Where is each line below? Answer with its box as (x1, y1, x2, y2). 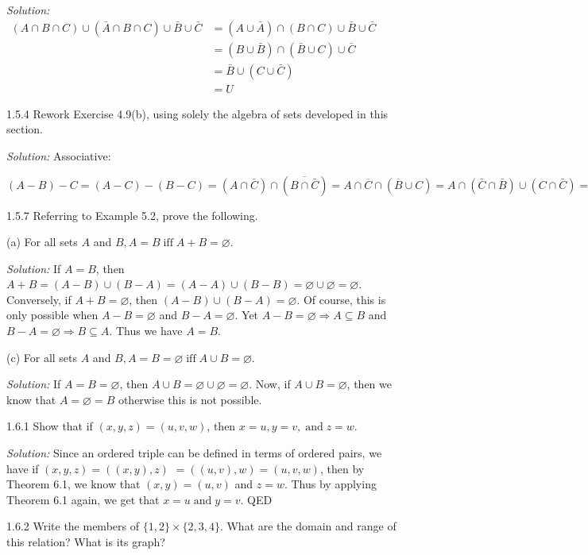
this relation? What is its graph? (6, 534, 165, 549)
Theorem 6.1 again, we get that (6, 491, 160, 507)
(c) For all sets (6, 349, 78, 365)
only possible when (6, 306, 99, 323)
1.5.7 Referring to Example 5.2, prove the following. (6, 206, 258, 223)
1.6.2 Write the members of (6, 518, 139, 534)
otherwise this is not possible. (118, 391, 262, 407)
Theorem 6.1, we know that (6, 476, 141, 492)
